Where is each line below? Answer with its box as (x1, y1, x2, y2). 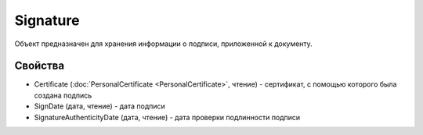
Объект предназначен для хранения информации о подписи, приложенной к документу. (14, 39, 313, 48)
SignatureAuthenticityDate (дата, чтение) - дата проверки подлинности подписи (34, 112, 301, 122)
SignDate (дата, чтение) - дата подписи (34, 101, 166, 111)
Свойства (14, 59, 65, 73)
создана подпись (34, 91, 92, 100)
